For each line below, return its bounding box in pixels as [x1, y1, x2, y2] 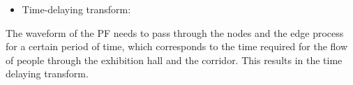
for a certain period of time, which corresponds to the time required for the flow [6, 39, 348, 54]
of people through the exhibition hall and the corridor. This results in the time [6, 52, 343, 67]
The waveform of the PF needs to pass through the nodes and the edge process [6, 25, 344, 40]
